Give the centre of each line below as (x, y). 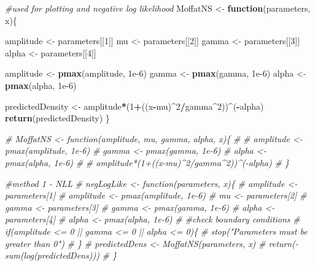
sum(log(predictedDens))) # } (61, 255)
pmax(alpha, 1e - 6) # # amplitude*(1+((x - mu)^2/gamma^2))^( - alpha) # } (147, 162)
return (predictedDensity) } (57, 118)
